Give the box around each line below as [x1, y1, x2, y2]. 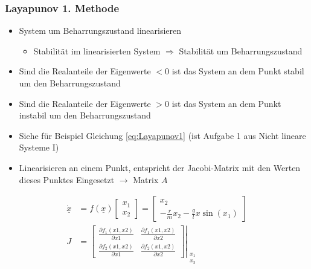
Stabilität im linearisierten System [33, 44, 161, 57]
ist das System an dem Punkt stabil [172, 65, 304, 77]
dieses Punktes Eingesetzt [19, 173, 115, 186]
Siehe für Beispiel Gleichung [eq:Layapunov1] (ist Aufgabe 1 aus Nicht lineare [19, 129, 306, 141]
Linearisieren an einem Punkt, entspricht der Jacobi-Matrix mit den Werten [19, 161, 301, 173]
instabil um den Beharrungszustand [19, 109, 151, 122]
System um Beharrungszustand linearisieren [19, 24, 182, 37]
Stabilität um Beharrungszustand [179, 44, 303, 57]
